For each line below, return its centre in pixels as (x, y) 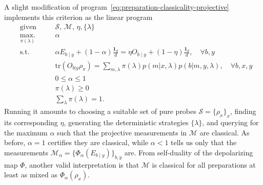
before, (15, 142)
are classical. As (225, 132)
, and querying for (230, 122)
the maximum (26, 132)
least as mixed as (31, 175)
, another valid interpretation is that (82, 164)
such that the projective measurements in (122, 132)
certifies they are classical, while (98, 142)
